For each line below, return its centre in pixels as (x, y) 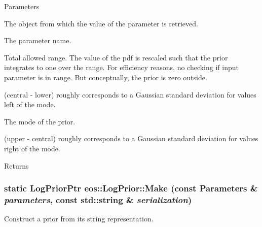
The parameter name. (38, 40)
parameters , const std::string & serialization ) (98, 199)
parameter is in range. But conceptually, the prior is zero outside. (106, 77)
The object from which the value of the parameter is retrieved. (101, 23)
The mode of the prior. (40, 121)
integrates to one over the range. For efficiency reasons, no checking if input (121, 67)
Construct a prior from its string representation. (79, 219)
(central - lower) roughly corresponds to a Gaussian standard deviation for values (130, 94)
